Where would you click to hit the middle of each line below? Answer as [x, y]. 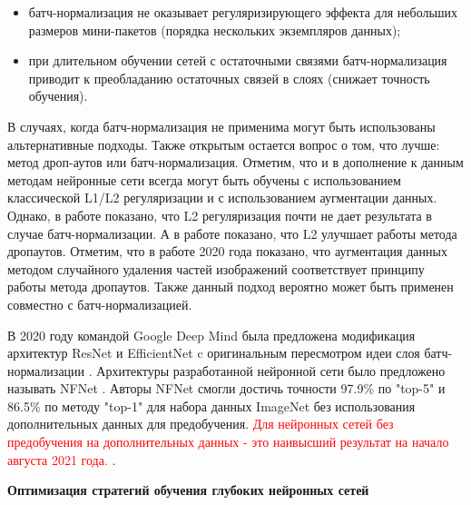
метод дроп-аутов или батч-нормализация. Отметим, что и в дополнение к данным [235, 162]
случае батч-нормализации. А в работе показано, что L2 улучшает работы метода [232, 233]
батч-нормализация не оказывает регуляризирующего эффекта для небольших [243, 12]
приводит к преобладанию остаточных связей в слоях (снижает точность [229, 78]
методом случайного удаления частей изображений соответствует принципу [216, 268]
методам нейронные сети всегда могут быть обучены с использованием [204, 179]
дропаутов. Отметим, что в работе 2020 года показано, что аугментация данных [227, 251]
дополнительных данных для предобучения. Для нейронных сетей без [201, 424]
